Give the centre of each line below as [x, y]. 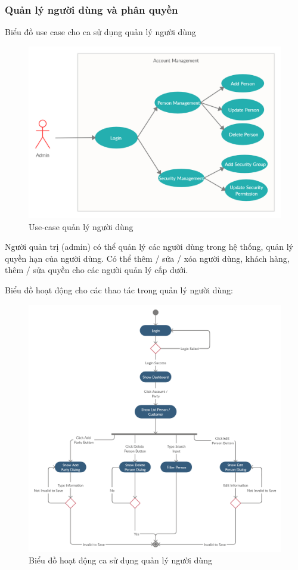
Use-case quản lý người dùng [81, 226]
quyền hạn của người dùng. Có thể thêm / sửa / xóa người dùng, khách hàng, [147, 258]
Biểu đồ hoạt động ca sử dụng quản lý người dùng [120, 560]
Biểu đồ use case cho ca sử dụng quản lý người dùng [100, 32]
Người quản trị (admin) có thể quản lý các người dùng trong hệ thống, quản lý [149, 247]
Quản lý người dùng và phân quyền [91, 9]
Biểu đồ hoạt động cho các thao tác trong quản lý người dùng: [119, 289]
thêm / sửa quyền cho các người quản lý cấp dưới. [97, 270]
